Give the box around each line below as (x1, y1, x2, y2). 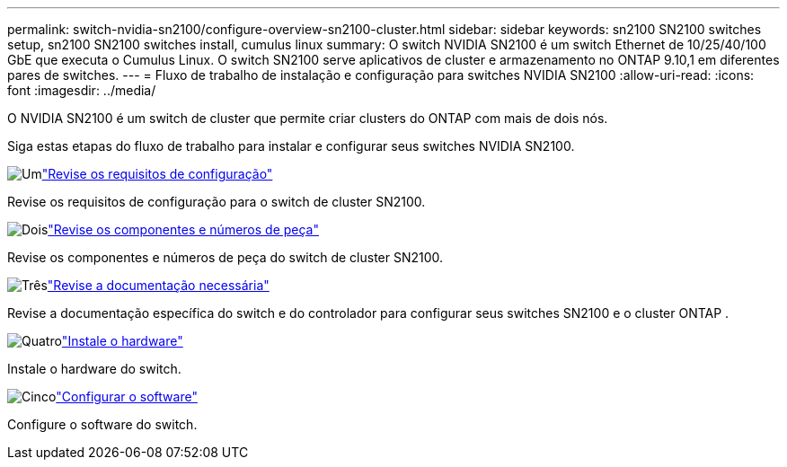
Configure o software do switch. (7, 417, 198, 432)
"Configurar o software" (56, 389, 198, 404)
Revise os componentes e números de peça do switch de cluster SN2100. (7, 250, 444, 265)
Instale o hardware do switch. (7, 361, 181, 376)
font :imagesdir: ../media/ (7, 83, 156, 98)
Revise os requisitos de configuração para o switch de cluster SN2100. (7, 194, 426, 209)
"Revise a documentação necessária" (47, 278, 270, 293)
